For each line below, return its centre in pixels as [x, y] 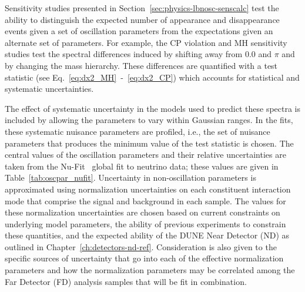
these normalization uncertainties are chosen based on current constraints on [143, 212]
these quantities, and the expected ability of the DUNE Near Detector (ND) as [147, 235]
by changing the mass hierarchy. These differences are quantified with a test [141, 65]
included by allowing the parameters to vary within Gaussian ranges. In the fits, [149, 120]
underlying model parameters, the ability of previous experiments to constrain [145, 223]
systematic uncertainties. [49, 89]
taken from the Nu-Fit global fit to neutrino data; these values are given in [142, 166]
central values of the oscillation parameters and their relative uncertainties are [145, 155]
